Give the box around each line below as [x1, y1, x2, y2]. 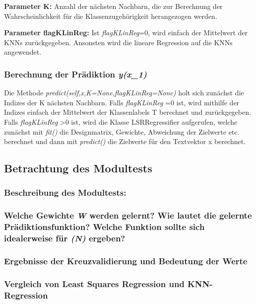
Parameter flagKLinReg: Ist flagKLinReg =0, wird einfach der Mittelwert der [4, 27, 248, 38]
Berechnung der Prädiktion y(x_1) [4, 68, 147, 80]
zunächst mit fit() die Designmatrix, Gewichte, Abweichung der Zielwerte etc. [4, 126, 240, 137]
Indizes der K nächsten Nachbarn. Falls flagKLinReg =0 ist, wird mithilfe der [4, 97, 240, 107]
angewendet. [4, 47, 42, 57]
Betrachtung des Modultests [4, 160, 152, 176]
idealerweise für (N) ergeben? [4, 232, 126, 244]
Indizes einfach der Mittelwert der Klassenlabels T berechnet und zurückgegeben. [4, 107, 251, 117]
